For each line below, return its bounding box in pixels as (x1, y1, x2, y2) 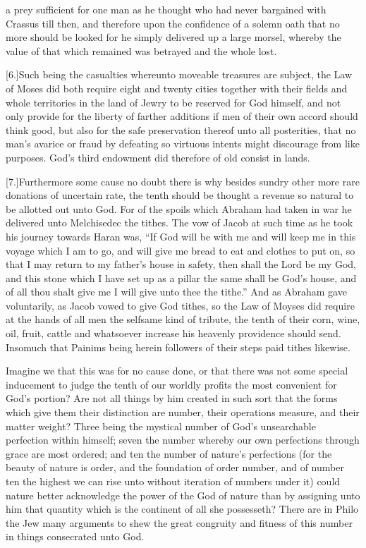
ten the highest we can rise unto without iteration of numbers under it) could (6, 474, 341, 488)
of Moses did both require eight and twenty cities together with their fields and (6, 80, 348, 95)
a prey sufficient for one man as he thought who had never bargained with (6, 2, 327, 16)
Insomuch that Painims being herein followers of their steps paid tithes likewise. (6, 339, 350, 354)
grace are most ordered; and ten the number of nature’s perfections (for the (6, 446, 332, 461)
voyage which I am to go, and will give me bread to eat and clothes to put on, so (6, 243, 355, 257)
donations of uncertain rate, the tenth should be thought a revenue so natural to (6, 188, 354, 202)
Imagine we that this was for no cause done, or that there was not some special (6, 363, 348, 378)
